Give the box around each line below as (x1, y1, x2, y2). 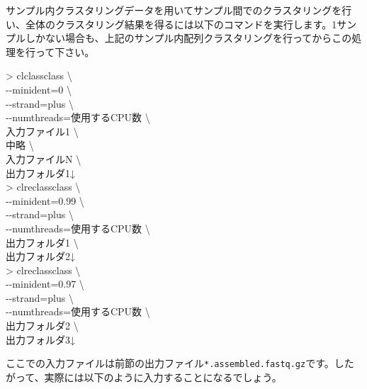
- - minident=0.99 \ (6, 193, 84, 208)
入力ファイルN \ (6, 151, 81, 166)
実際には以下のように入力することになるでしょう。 (44, 369, 282, 384)
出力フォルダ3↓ (6, 332, 75, 346)
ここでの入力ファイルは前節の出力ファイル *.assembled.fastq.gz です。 (6, 356, 334, 371)
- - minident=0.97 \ (6, 276, 84, 291)
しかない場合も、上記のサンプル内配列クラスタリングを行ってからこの (25, 30, 352, 45)
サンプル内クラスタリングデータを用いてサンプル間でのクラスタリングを (6, 3, 342, 17)
